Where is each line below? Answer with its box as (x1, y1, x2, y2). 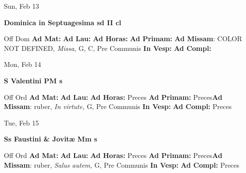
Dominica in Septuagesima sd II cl (4, 17, 122, 27)
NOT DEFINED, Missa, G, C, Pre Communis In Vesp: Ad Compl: (4, 43, 212, 53)
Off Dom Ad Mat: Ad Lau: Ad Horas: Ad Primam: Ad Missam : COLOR (4, 33, 242, 44)
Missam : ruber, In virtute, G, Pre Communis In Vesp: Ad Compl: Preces (4, 101, 232, 111)
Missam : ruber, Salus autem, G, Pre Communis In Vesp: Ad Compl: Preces (4, 159, 240, 170)
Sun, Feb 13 (4, 1, 39, 11)
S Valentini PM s (4, 75, 62, 85)
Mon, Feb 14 (4, 59, 41, 69)
